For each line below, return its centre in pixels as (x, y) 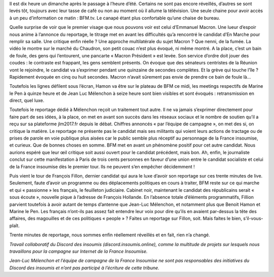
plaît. (14, 225)
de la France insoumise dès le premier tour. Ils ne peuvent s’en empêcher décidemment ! (102, 166)
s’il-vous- (253, 219)
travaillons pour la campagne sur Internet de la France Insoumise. (78, 251)
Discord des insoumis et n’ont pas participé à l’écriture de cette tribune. (84, 268)
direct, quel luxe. (27, 100)
